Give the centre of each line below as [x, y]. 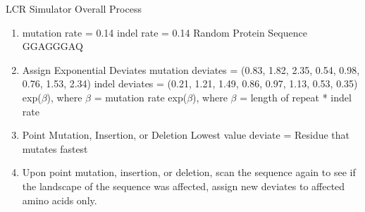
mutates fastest [55, 148]
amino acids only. [60, 200]
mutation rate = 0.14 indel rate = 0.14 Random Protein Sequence [165, 32]
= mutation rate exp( [141, 97]
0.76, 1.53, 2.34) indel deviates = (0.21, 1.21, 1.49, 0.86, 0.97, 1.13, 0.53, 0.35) [190, 83]
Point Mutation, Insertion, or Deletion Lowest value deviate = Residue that [186, 135]
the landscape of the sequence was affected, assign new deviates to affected [184, 186]
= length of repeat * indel [296, 97]
